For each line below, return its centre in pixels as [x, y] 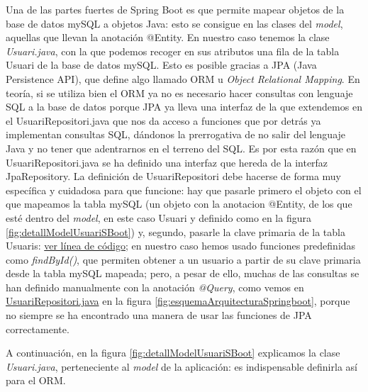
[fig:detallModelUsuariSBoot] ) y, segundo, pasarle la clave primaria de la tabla [175, 231]
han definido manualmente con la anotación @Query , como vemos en [155, 287]
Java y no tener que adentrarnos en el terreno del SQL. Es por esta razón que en [181, 148]
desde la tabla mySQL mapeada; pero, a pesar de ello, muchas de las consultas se [183, 273]
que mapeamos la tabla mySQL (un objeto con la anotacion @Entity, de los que [179, 204]
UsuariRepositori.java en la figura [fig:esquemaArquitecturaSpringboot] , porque [178, 301]
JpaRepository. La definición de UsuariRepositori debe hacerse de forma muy [174, 176]
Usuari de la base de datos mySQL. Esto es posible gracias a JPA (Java [161, 65]
